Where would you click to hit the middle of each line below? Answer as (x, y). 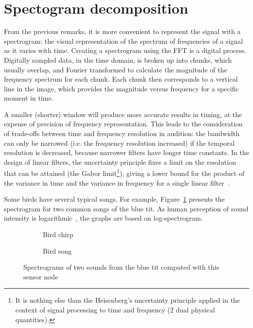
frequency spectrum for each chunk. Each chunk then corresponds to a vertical (121, 79)
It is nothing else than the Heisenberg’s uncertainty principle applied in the (128, 300)
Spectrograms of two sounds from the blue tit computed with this (121, 267)
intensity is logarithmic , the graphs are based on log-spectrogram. (103, 218)
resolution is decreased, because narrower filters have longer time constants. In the (126, 152)
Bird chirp (58, 234)
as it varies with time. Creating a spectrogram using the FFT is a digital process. (125, 50)
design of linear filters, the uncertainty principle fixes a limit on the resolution (120, 162)
